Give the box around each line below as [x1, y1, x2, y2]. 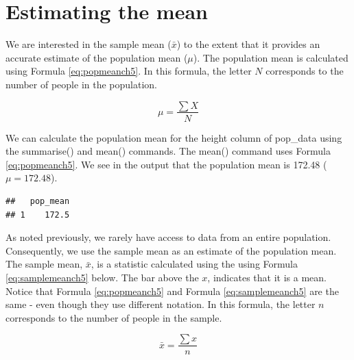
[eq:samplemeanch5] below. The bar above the [5, 270, 199, 284]
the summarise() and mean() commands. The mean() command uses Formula [5, 144, 331, 158]
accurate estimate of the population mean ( [5, 50, 188, 64]
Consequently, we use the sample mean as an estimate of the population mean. [5, 243, 337, 257]
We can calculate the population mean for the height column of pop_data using [5, 130, 342, 144]
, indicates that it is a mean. [207, 270, 327, 284]
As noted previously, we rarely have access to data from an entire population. [5, 230, 331, 244]
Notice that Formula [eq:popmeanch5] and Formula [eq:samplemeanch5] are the [5, 283, 339, 298]
